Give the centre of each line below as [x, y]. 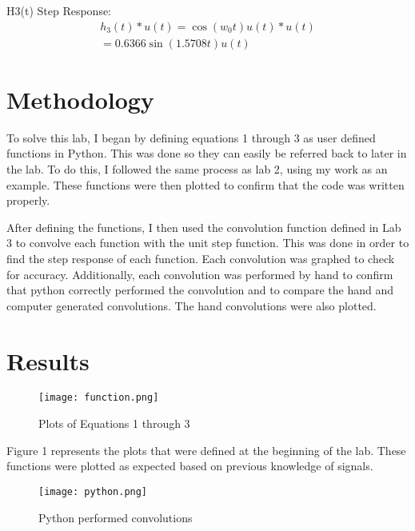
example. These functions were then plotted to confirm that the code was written [206, 184]
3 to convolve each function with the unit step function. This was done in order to [208, 243]
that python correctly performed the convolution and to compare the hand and [200, 290]
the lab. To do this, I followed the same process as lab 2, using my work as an [197, 168]
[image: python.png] [93, 491]
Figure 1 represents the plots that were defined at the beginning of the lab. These [206, 450]
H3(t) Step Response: [59, 10]
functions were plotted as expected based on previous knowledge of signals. [190, 466]
